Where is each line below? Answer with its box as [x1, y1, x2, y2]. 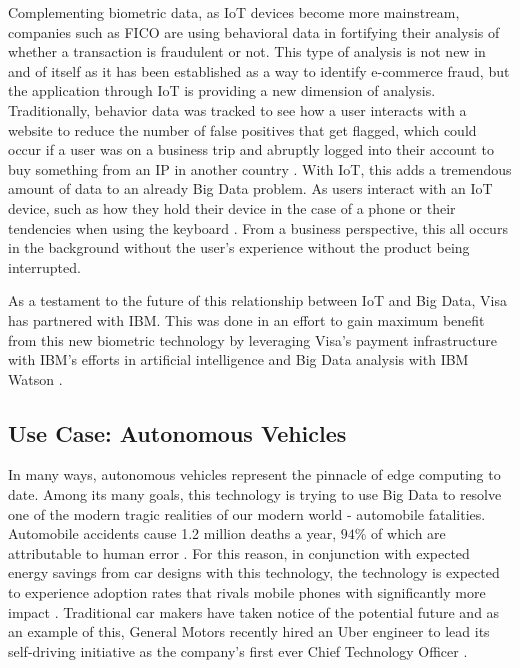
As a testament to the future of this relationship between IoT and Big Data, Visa [8, 290, 507, 311]
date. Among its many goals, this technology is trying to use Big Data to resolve [8, 484, 502, 505]
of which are [371, 523, 446, 544]
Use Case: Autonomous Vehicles [8, 417, 347, 448]
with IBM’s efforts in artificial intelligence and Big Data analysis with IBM [8, 349, 469, 370]
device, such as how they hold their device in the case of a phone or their [8, 197, 456, 218]
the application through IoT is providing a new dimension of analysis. [8, 80, 436, 101]
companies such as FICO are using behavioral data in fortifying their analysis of [8, 21, 500, 42]
